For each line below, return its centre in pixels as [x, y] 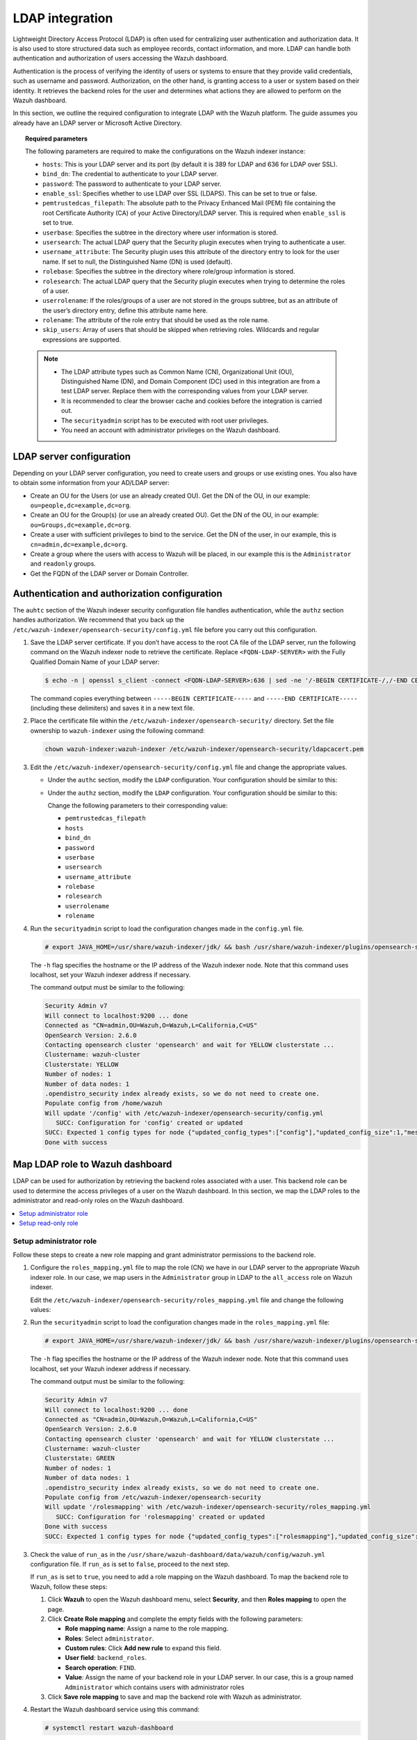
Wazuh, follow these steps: [69, 1586]
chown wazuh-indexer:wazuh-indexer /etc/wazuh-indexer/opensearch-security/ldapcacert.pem [204, 749]
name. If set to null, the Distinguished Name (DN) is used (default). [138, 262]
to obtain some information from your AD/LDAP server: [91, 483]
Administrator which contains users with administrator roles [155, 1687]
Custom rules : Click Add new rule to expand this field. [143, 1648]
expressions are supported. [82, 339]
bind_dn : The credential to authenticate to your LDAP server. [131, 174]
